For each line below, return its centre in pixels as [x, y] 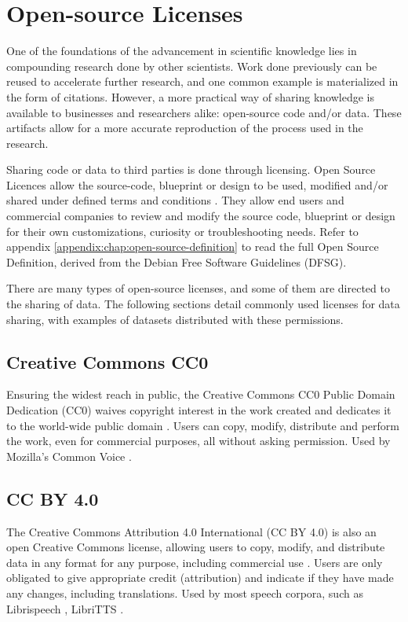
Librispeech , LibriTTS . [65, 608]
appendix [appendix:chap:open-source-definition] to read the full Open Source [193, 247]
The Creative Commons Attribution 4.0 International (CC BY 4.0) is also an [191, 531]
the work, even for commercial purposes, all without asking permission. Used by [199, 441]
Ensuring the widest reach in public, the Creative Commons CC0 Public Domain [201, 394]
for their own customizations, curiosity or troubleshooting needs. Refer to [182, 231]
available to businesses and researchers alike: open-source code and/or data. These [204, 112]
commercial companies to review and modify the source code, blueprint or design [201, 216]
